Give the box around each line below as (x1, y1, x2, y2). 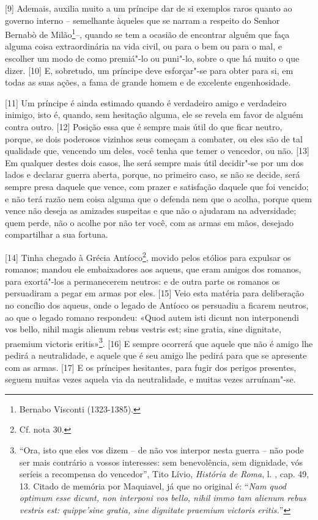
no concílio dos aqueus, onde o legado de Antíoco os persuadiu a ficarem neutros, (5, 298, 309, 311)
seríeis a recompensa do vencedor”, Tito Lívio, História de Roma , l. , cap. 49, (19, 467, 309, 480)
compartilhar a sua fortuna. (5, 228, 108, 241)
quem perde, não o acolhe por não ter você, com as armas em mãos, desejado (5, 216, 294, 229)
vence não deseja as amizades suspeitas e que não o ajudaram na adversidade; (5, 204, 297, 217)
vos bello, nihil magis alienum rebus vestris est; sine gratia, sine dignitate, (5, 323, 281, 335)
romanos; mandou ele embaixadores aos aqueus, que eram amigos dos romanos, (5, 263, 301, 276)
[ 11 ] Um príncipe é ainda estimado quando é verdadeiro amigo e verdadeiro (5, 96, 287, 109)
